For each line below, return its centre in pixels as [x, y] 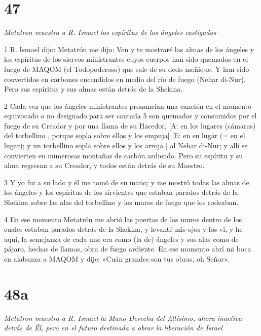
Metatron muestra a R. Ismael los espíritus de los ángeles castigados [110, 32]
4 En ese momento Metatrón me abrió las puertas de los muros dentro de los [123, 219]
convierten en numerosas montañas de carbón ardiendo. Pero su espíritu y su [124, 155]
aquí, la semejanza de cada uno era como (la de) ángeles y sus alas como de [121, 239]
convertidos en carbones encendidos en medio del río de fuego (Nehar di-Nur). [125, 79]
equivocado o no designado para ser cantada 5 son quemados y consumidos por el [130, 116]
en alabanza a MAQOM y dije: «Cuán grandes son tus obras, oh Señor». [117, 259]
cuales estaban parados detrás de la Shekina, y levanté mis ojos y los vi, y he [123, 229]
